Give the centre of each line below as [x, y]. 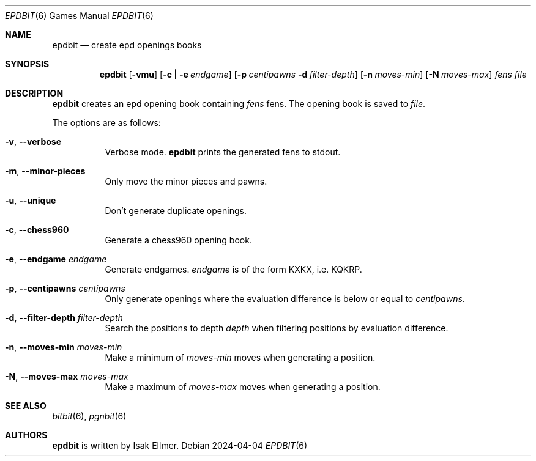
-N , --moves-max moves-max [67, 376]
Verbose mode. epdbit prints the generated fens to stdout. [223, 152]
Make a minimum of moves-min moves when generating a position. [240, 357]
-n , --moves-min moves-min [64, 347]
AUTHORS [26, 435]
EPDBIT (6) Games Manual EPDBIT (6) [79, 16]
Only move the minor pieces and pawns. [186, 181]
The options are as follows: [106, 123]
